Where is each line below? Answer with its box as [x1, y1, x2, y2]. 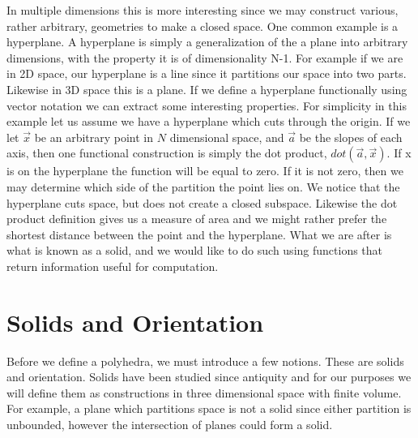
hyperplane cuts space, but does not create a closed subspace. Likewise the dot [6, 194, 398, 211]
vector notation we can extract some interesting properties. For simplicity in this [6, 97, 407, 114]
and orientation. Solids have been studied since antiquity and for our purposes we [6, 368, 412, 385]
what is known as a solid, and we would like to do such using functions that [6, 242, 383, 259]
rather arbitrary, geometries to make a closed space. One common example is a [6, 17, 399, 34]
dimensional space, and [169, 128, 284, 145]
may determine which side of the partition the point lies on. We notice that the [6, 178, 400, 195]
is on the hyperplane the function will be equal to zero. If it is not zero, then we [6, 162, 403, 179]
